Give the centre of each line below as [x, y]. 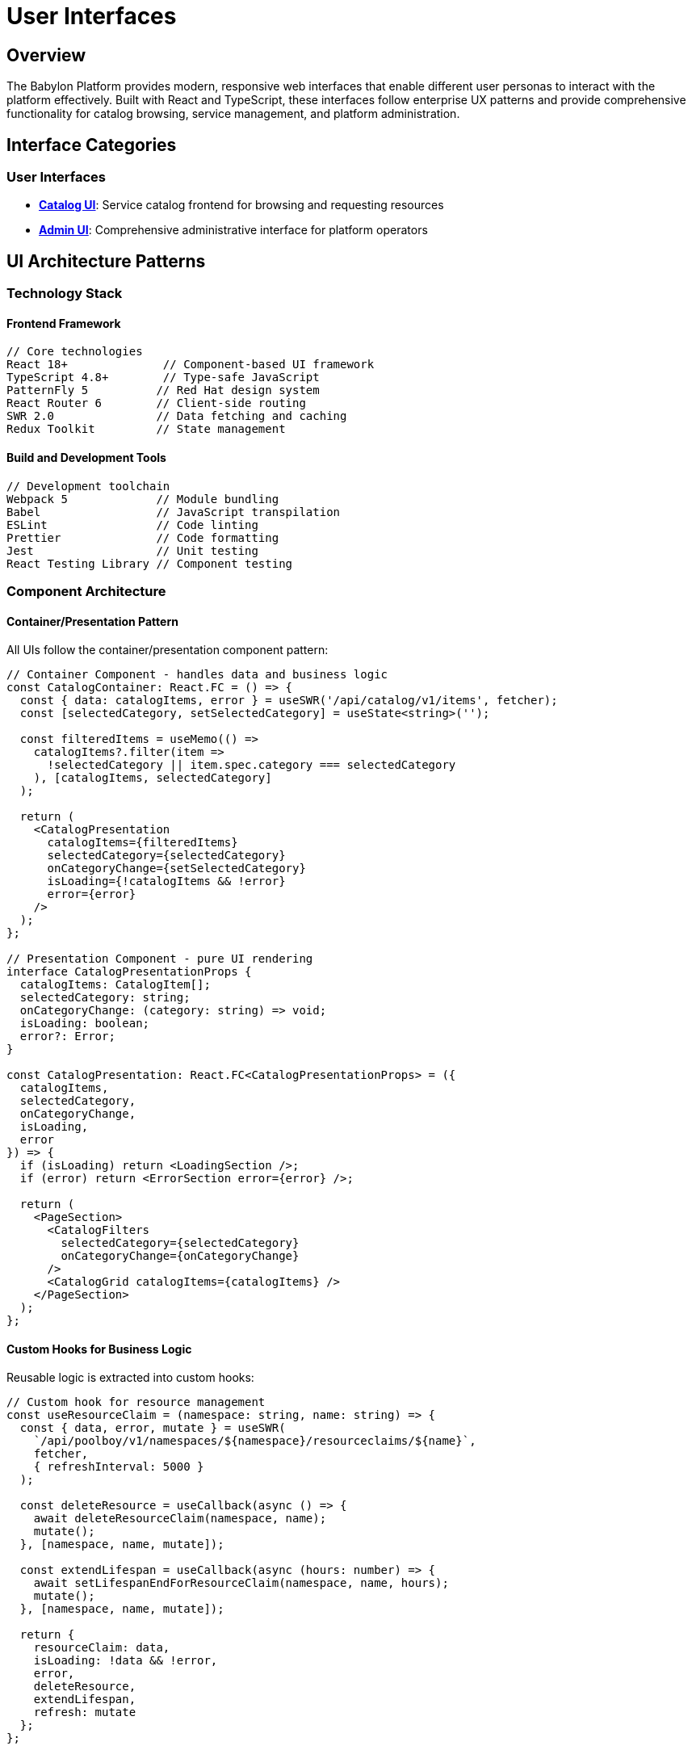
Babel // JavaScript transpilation [174, 512]
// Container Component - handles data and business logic [197, 675]
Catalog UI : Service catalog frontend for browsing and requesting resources [241, 205]
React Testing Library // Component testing [150, 563]
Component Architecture [86, 592]
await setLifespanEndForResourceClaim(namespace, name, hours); [241, 1583]
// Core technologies [75, 352]
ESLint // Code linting [132, 525]
